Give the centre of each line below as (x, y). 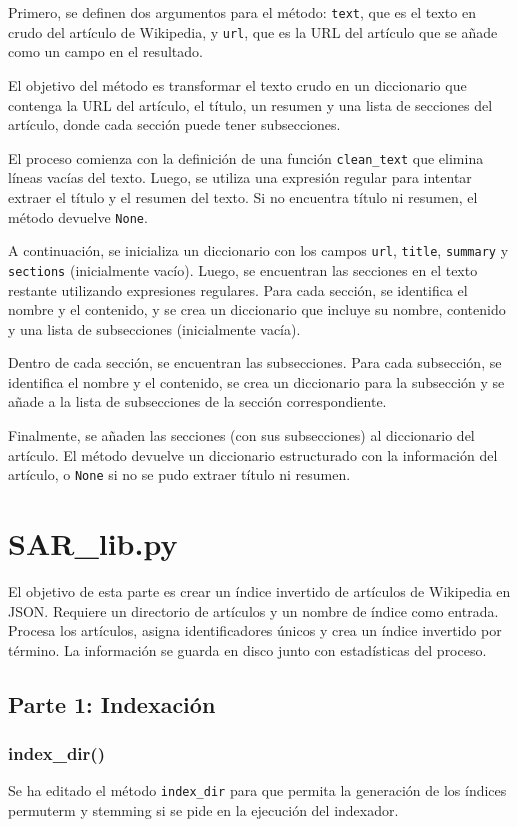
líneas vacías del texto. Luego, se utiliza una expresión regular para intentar (240, 177)
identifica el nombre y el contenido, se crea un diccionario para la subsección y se (256, 381)
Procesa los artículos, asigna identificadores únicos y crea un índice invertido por (255, 630)
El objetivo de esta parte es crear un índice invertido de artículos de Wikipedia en (259, 591)
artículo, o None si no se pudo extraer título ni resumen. (179, 474)
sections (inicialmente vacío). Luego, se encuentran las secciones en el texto (243, 269)
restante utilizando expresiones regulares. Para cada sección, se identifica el (238, 289)
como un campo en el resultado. (105, 51)
